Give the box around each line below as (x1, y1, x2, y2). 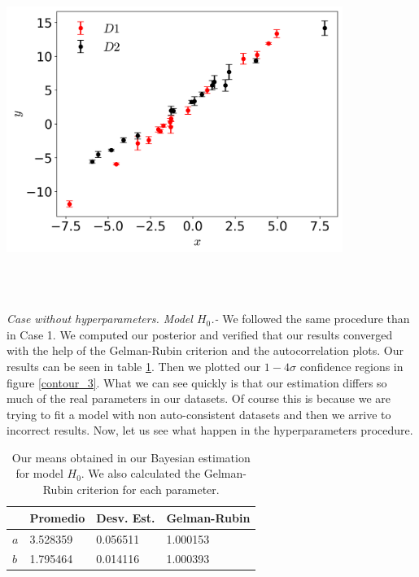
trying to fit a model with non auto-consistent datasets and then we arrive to (7, 405, 391, 422)
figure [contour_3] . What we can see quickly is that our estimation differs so (7, 374, 387, 391)
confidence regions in (299, 357, 404, 374)
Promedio (29, 509, 85, 526)
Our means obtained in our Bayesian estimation (11, 448, 251, 466)
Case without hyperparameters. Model (7, 310, 193, 327)
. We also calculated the (81, 465, 201, 482)
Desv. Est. (96, 509, 155, 526)
